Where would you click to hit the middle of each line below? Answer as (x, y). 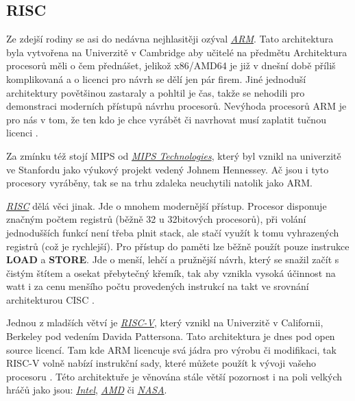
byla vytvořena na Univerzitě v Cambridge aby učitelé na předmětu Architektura (177, 52)
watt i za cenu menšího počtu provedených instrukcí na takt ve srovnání (158, 286)
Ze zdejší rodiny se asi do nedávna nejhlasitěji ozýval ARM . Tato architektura (170, 39)
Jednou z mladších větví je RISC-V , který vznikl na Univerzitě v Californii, (165, 323)
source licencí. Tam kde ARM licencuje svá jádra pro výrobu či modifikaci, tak (171, 349)
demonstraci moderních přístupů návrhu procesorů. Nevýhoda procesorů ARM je (176, 106)
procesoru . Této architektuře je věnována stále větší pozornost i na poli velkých (174, 376)
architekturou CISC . (50, 299)
